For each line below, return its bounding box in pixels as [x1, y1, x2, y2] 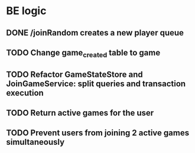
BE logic [6, 4, 47, 18]
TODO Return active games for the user [6, 108, 154, 118]
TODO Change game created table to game [6, 47, 161, 60]
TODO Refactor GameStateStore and [6, 69, 143, 79]
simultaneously [6, 137, 65, 147]
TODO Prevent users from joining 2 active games [6, 128, 190, 138]
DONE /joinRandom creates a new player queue [6, 28, 184, 38]
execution [6, 87, 44, 98]
